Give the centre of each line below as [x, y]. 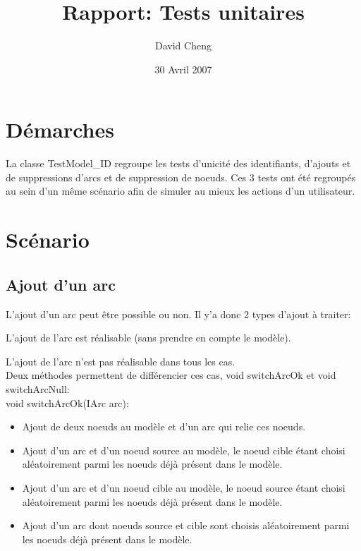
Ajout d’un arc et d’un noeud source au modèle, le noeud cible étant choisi [184, 450]
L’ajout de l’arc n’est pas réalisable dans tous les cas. [121, 361]
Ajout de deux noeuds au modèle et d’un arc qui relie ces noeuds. [164, 426]
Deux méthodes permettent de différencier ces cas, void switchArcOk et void [171, 375]
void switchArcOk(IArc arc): [67, 402]
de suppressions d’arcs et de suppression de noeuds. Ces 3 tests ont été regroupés [181, 177]
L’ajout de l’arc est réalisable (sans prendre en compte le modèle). [148, 338]
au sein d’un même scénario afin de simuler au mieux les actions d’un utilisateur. [180, 191]
